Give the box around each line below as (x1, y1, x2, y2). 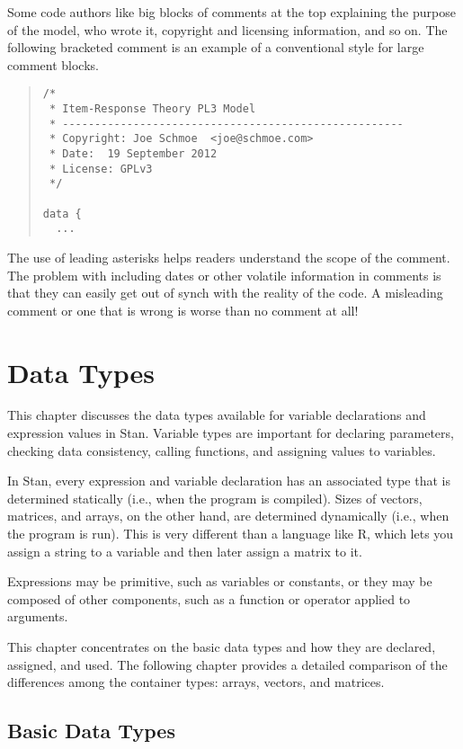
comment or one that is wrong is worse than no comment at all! (7, 300, 359, 319)
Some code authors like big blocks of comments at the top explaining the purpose (7, 3, 456, 21)
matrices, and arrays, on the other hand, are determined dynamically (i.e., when (7, 506, 450, 525)
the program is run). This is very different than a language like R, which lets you (7, 524, 454, 542)
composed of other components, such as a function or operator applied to (7, 589, 411, 608)
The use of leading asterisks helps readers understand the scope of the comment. (7, 247, 450, 266)
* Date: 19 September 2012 (49, 147, 218, 160)
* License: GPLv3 (49, 162, 153, 175)
